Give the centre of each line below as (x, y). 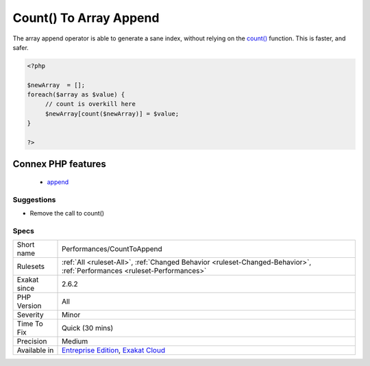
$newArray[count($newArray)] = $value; (112, 114)
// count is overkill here (90, 104)
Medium (75, 341)
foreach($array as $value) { (76, 95)
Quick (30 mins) (88, 328)
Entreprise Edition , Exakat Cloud (114, 350)
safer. (21, 47)
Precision (32, 341)
